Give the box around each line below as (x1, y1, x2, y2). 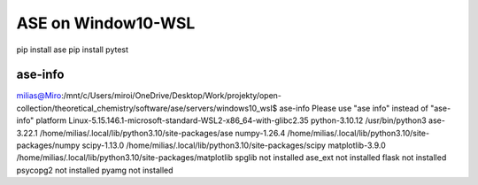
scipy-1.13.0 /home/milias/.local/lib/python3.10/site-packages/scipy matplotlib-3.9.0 (81, 140, 387, 150)
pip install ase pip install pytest (16, 44, 128, 55)
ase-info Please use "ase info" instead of (279, 103, 429, 113)
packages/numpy (16, 140, 81, 150)
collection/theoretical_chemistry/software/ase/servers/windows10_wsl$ (16, 103, 278, 113)
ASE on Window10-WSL (16, 13, 196, 33)
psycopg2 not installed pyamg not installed (16, 165, 173, 175)
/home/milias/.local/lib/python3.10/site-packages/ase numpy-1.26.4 (39, 127, 286, 138)
